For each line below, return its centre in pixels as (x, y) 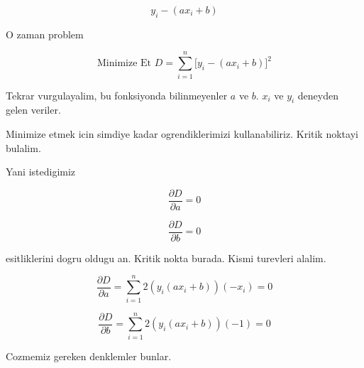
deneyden (318, 95)
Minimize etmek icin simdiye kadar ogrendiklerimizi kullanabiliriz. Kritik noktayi (182, 133)
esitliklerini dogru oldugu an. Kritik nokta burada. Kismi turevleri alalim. (166, 258)
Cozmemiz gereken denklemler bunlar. (89, 356)
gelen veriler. (33, 110)
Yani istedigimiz (41, 172)
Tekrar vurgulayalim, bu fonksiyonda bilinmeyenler (117, 95)
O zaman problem (45, 34)
